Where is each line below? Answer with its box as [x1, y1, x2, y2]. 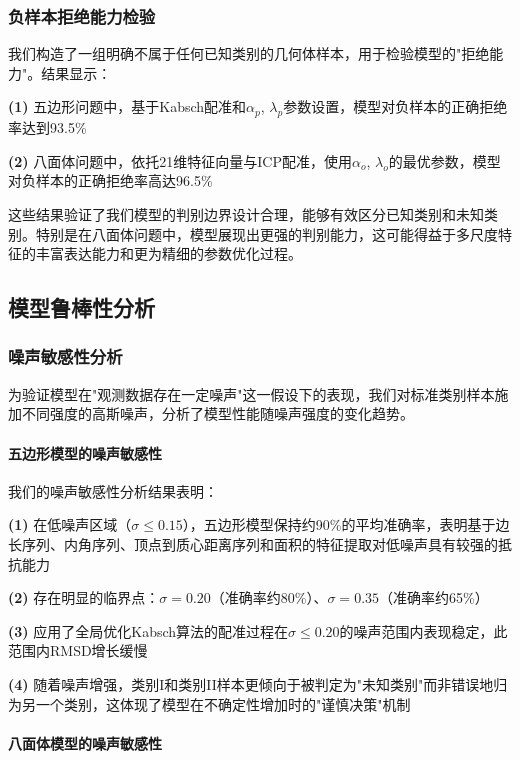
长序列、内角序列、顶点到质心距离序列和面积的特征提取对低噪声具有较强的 [8, 533, 498, 554]
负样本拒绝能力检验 [8, 3, 156, 28]
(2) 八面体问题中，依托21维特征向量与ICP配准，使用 [8, 150, 352, 171]
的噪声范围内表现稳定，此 [339, 620, 508, 641]
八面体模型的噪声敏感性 [8, 732, 162, 753]
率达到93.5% [8, 117, 87, 138]
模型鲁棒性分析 [8, 292, 155, 323]
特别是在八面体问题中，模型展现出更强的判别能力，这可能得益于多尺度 [35, 223, 498, 244]
